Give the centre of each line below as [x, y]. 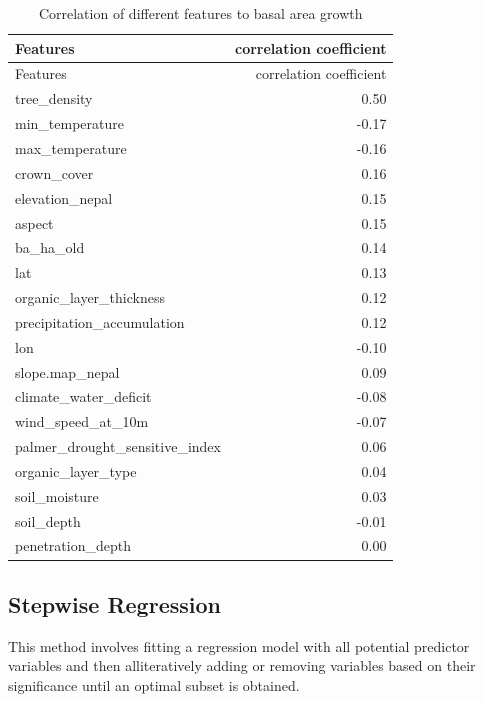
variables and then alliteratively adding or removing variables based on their [242, 665]
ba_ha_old [50, 247]
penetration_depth [73, 545]
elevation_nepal [64, 197]
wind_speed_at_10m [82, 421]
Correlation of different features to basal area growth [200, 13]
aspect [34, 222]
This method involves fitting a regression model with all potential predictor [239, 645]
